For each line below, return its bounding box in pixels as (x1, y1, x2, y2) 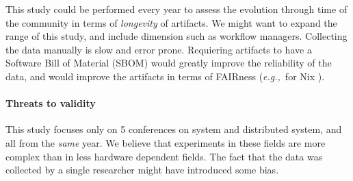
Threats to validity (5, 96, 96, 110)
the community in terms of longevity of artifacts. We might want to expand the (5, 15, 337, 29)
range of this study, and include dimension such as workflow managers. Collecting (5, 29, 348, 43)
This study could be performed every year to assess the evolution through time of (5, 2, 348, 16)
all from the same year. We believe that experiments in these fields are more (5, 135, 326, 149)
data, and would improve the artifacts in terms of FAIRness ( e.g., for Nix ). (5, 69, 325, 83)
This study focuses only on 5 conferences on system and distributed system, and (5, 122, 342, 136)
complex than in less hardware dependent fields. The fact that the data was (5, 149, 323, 163)
